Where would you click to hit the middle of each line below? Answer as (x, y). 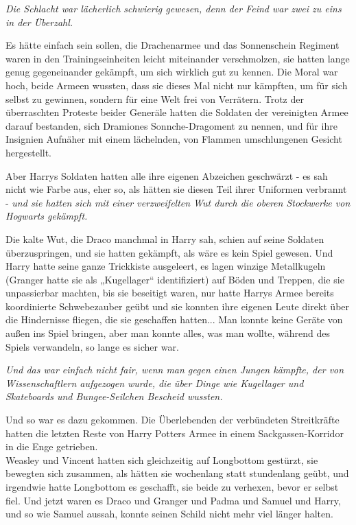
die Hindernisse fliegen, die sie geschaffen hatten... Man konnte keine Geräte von (174, 319)
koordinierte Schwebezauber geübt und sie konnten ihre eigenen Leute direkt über (178, 306)
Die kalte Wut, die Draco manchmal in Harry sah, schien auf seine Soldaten (165, 238)
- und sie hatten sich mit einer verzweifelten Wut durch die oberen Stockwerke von (178, 202)
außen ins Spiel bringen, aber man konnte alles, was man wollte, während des (168, 333)
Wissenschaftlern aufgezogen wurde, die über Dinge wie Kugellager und (155, 383)
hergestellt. (29, 152)
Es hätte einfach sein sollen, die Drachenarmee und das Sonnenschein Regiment (173, 45)
